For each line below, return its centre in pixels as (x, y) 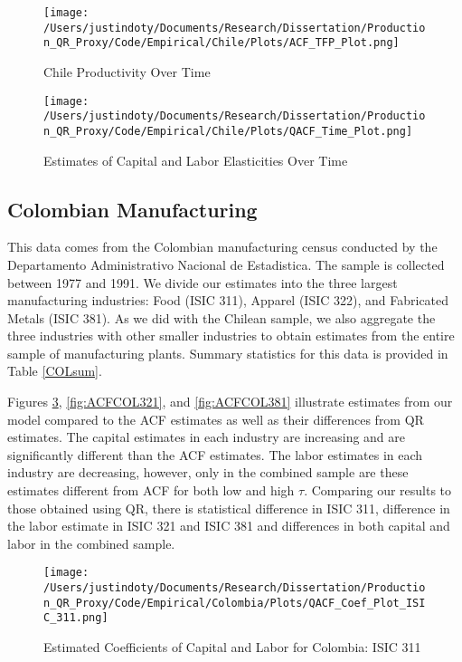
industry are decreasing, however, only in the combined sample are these (208, 472)
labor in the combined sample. (91, 543)
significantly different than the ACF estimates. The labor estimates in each (215, 454)
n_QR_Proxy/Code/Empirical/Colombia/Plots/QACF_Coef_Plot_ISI (235, 603)
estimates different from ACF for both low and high (151, 490)
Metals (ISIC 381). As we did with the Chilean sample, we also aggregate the (222, 317)
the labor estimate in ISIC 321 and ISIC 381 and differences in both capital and (229, 526)
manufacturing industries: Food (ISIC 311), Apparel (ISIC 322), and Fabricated (228, 300)
